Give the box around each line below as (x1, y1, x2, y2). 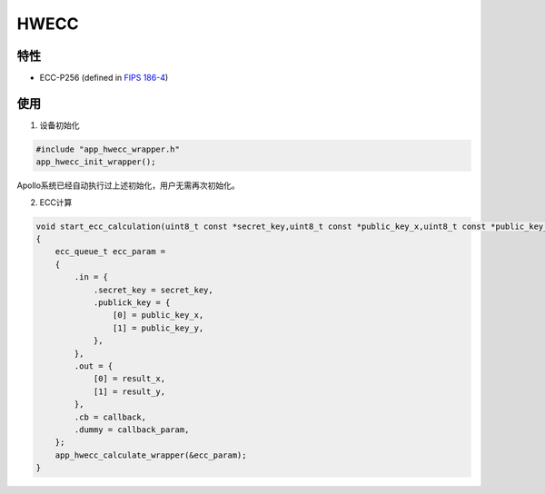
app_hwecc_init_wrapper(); (35, 157, 156, 167)
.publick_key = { (93, 298, 171, 308)
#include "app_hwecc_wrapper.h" (35, 143, 181, 154)
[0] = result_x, (93, 373, 166, 384)
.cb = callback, (74, 411, 147, 422)
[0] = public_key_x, (112, 310, 204, 321)
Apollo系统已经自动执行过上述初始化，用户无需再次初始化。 (16, 180, 240, 191)
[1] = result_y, (93, 386, 166, 397)
